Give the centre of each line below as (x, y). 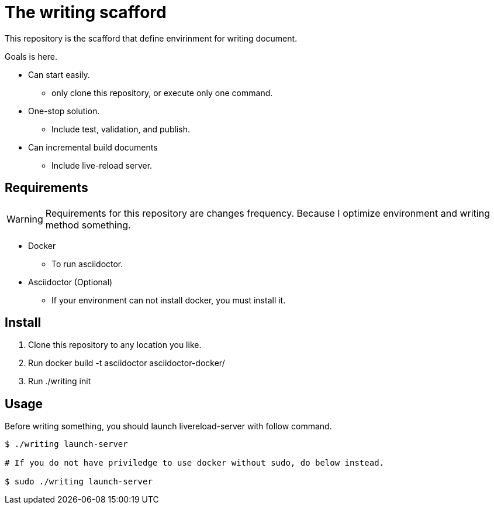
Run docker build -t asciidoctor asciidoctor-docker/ (127, 363)
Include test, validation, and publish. (121, 129)
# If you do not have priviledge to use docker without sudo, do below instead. (195, 463)
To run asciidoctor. (87, 264)
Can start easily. (59, 74)
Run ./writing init (60, 381)
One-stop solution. (64, 111)
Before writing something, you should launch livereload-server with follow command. (168, 426)
